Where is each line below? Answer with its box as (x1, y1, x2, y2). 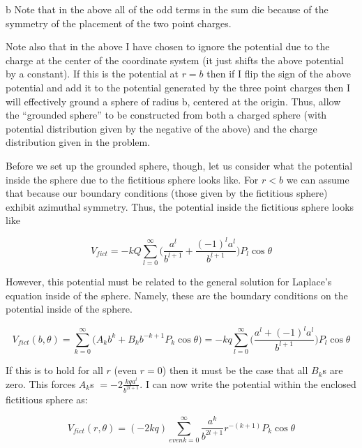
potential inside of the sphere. (6, 301, 133, 316)
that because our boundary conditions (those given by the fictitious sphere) (6, 186, 328, 200)
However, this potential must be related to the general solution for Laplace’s (6, 274, 332, 289)
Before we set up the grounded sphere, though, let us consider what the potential (6, 158, 353, 172)
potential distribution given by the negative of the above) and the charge (6, 121, 317, 135)
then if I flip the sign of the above (206, 66, 351, 81)
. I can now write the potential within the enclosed (139, 376, 356, 391)
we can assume (286, 172, 349, 186)
